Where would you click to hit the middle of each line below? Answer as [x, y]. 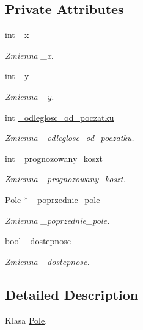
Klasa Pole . [26, 320]
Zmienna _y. [30, 96]
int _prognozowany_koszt [54, 158]
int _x [17, 35]
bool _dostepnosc [38, 241]
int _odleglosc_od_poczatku [60, 117]
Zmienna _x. [29, 55]
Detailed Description [72, 294]
